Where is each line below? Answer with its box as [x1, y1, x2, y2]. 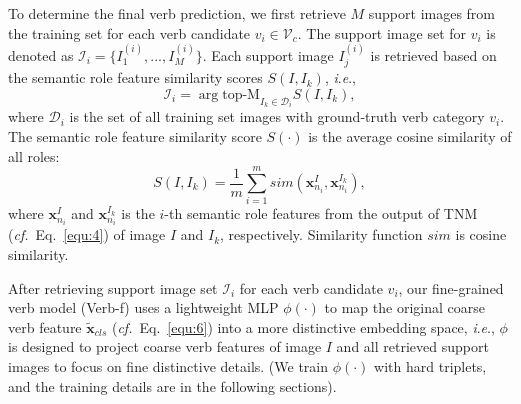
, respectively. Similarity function [220, 224, 423, 245]
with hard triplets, [374, 356, 487, 377]
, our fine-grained [398, 277, 504, 298]
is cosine [455, 224, 507, 245]
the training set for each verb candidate [8, 22, 251, 43]
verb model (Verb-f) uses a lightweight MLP [8, 297, 279, 318]
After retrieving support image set [8, 277, 218, 298]
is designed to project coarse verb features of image [8, 336, 322, 357]
